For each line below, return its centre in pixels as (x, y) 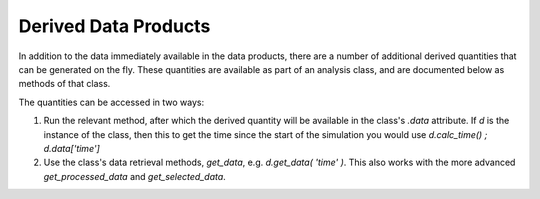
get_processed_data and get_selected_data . (135, 176)
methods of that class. (64, 84)
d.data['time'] (71, 148)
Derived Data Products (114, 26)
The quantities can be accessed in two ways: (111, 102)
